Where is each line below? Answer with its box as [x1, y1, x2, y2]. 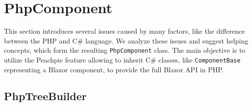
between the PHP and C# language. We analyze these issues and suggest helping [4, 35, 249, 45]
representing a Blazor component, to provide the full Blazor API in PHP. [4, 64, 224, 74]
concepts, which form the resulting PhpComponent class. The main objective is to [4, 45, 246, 55]
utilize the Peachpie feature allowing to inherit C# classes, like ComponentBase [4, 54, 241, 64]
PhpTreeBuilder [4, 88, 87, 103]
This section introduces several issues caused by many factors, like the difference [4, 26, 245, 36]
